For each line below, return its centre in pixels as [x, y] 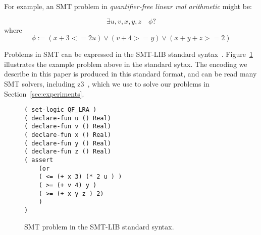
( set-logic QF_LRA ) [61, 110]
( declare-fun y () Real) [68, 143]
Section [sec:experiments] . [44, 93]
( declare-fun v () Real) [68, 127]
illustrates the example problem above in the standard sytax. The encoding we [126, 64]
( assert [39, 160]
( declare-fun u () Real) [68, 118]
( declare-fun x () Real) [68, 135]
